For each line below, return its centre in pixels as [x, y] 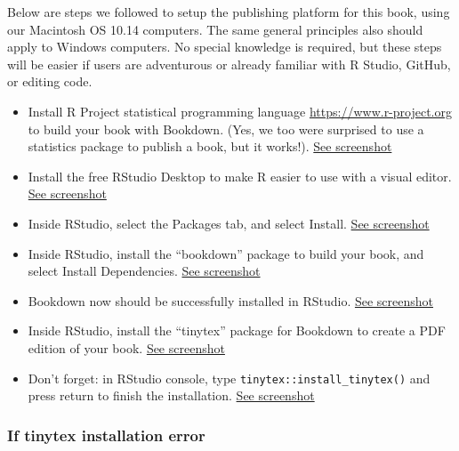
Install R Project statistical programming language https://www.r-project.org [240, 111]
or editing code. [50, 81]
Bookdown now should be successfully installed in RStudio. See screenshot [230, 300]
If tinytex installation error [106, 435]
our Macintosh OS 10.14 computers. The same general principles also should [215, 29]
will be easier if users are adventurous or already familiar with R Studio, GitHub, [229, 64]
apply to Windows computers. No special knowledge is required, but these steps [225, 47]
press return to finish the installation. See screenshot [171, 395]
